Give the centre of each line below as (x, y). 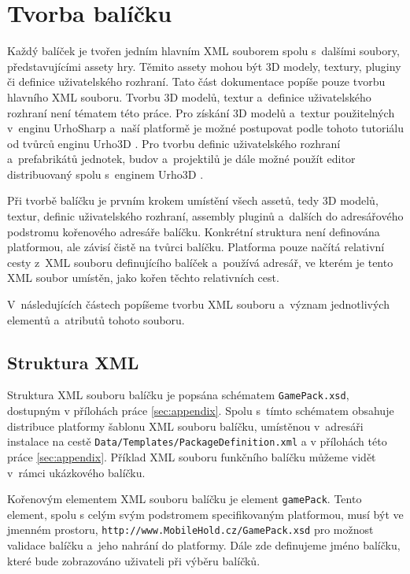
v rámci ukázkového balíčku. (76, 472)
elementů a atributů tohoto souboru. (96, 319)
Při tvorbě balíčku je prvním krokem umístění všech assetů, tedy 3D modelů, (193, 200)
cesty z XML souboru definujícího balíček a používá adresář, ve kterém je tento (200, 262)
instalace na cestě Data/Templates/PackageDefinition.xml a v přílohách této (197, 441)
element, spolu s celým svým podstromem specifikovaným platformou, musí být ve (205, 514)
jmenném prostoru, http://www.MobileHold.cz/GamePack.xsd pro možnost (190, 530)
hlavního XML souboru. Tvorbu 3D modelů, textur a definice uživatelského (189, 96)
